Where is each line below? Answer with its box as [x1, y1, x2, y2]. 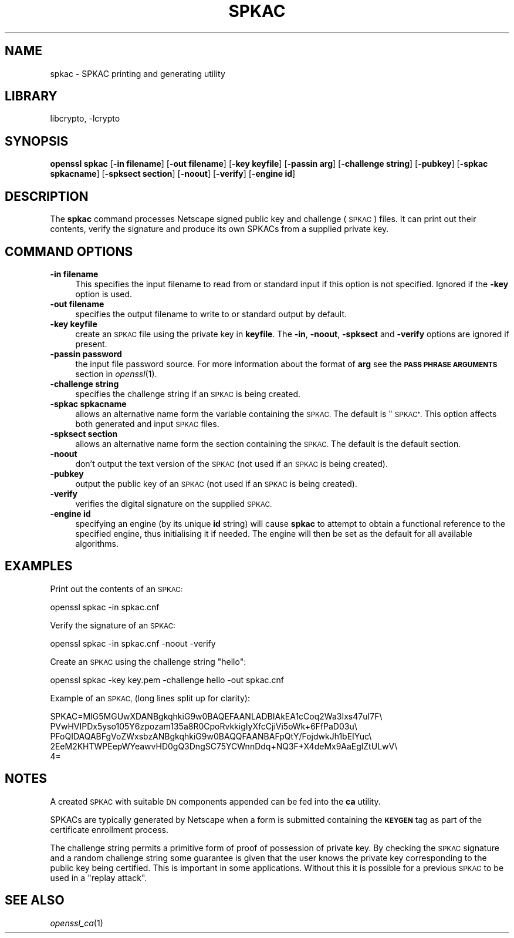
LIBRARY [5, 89, 58, 104]
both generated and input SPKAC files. [75, 418, 219, 429]
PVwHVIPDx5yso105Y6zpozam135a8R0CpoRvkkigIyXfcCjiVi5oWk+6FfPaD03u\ [50, 721, 357, 731]
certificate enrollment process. [50, 824, 168, 835]
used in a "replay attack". [50, 872, 147, 883]
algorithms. [75, 538, 119, 549]
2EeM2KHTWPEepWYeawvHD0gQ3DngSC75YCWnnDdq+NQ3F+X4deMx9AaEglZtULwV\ [50, 741, 398, 751]
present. [75, 338, 107, 349]
